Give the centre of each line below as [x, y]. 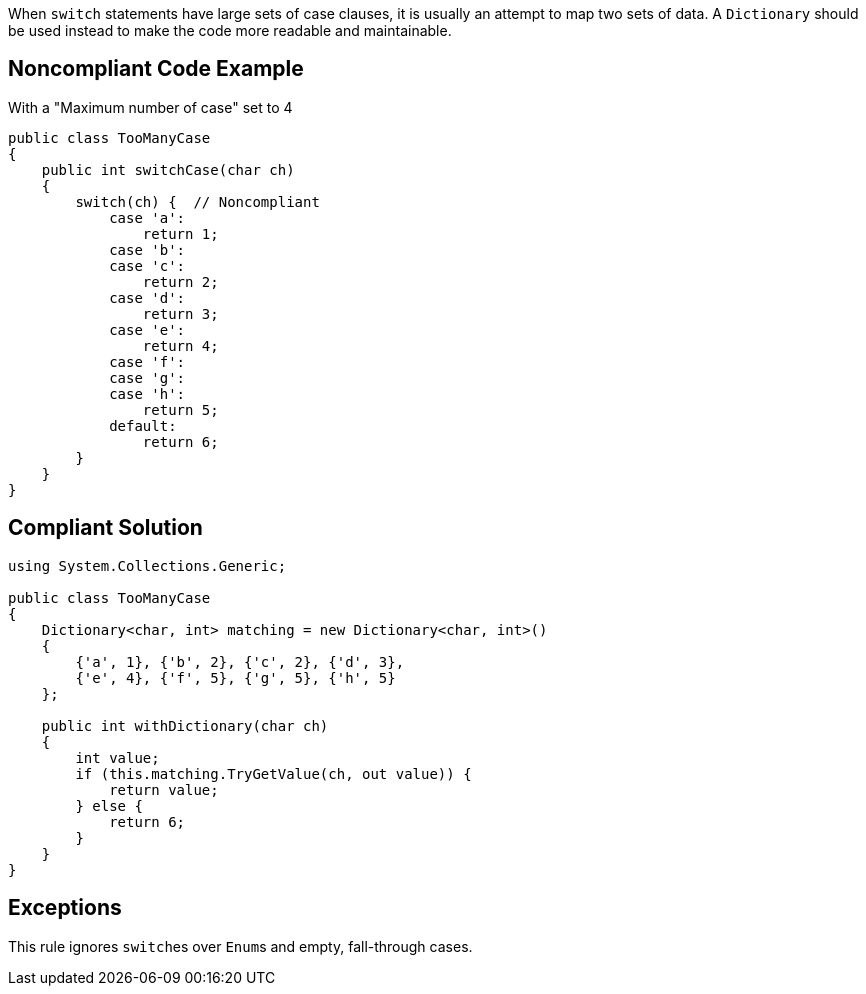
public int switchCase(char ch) [168, 169]
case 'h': [147, 393]
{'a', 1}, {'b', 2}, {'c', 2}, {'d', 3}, [240, 661]
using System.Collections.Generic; [147, 565]
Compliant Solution [105, 528]
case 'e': [147, 329]
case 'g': [147, 377]
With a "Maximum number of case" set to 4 [150, 107]
